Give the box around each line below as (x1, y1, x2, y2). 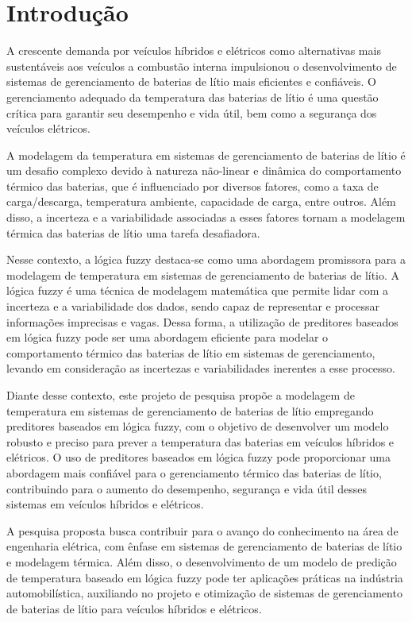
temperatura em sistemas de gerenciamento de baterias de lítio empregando (6, 402, 374, 419)
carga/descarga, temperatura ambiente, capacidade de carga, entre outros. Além (6, 193, 396, 210)
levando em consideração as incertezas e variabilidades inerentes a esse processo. (6, 360, 396, 377)
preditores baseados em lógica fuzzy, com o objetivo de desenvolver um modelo (6, 418, 389, 435)
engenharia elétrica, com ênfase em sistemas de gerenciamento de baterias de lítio (6, 538, 402, 554)
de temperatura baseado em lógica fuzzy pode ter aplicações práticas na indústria (6, 569, 403, 585)
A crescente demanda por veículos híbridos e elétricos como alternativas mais (6, 42, 381, 59)
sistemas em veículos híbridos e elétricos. (6, 496, 204, 512)
